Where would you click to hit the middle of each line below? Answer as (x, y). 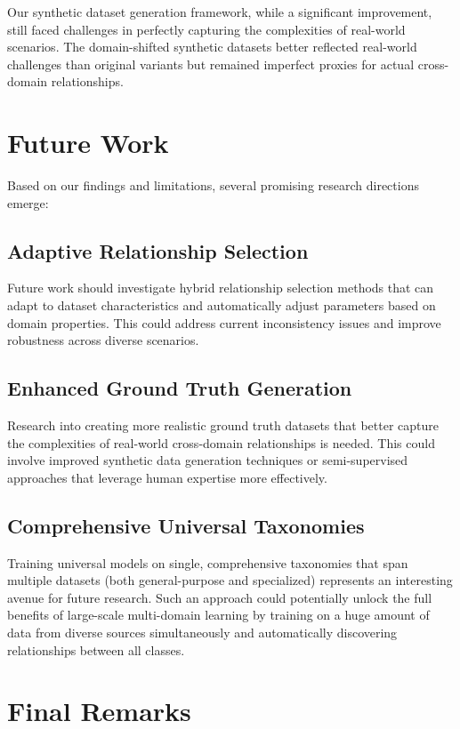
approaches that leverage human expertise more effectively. (167, 477)
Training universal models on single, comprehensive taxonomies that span (208, 562)
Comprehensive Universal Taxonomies (186, 525)
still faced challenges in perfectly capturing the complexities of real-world (206, 29)
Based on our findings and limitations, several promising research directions (213, 185)
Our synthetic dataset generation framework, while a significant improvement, (220, 12)
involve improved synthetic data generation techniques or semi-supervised (208, 460)
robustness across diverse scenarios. (103, 340)
